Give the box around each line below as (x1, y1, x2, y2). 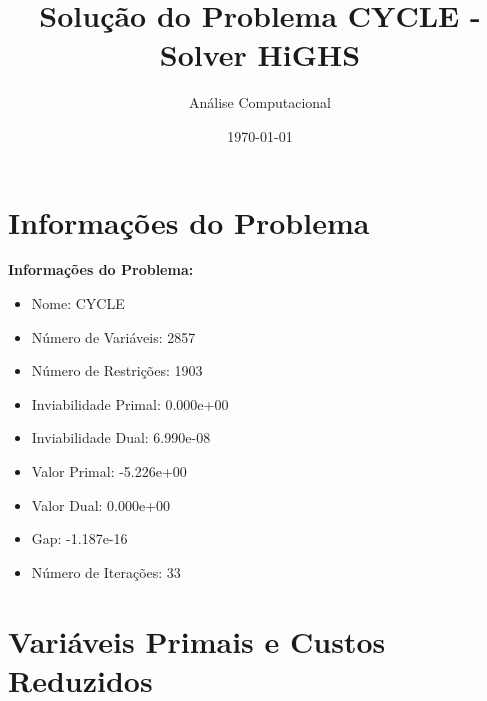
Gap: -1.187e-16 (31, 528, 128, 549)
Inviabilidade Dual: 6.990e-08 (31, 427, 211, 448)
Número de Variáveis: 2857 (31, 326, 196, 347)
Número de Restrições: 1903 (31, 360, 203, 381)
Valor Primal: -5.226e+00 (31, 461, 187, 481)
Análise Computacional (188, 92, 332, 113)
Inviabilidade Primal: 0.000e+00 (31, 393, 229, 414)
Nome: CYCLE (31, 293, 125, 314)
